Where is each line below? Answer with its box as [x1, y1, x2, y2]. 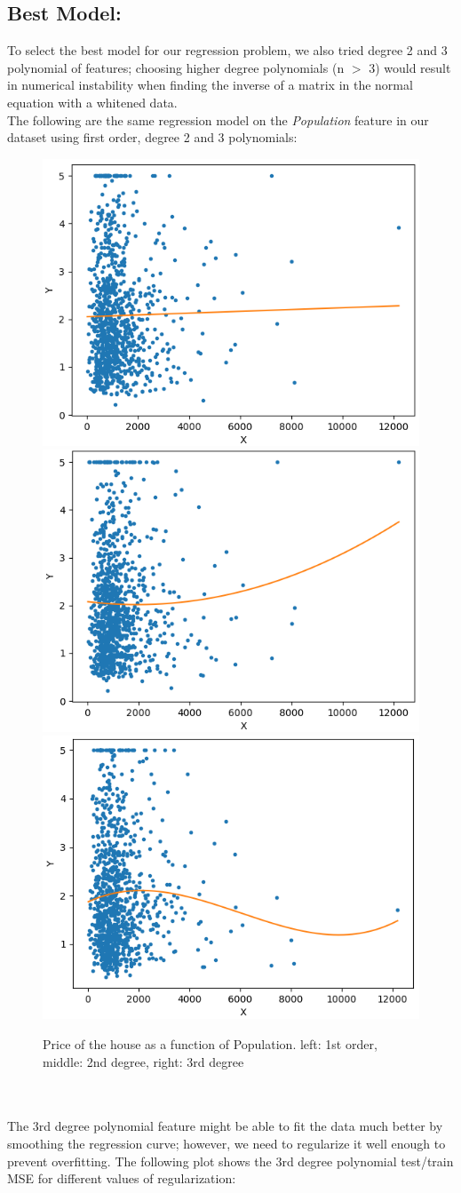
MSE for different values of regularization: [7, 1169, 236, 1188]
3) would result [369, 58, 451, 76]
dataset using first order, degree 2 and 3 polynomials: [7, 128, 298, 147]
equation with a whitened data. [7, 92, 178, 111]
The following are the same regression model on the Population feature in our [7, 110, 429, 129]
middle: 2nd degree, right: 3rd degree [43, 1052, 244, 1070]
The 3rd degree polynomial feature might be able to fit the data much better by [7, 1117, 443, 1135]
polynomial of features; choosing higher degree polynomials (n [7, 58, 345, 76]
